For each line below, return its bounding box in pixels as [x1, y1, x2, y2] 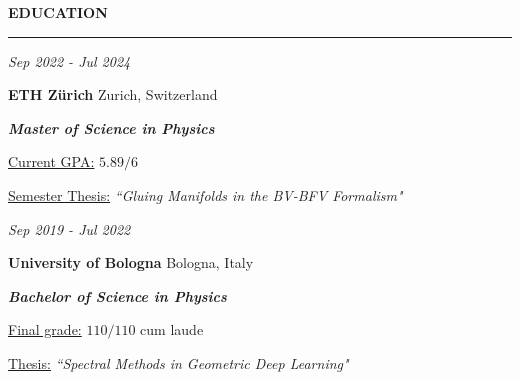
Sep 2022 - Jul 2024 [8, 50, 131, 71]
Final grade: [8, 319, 82, 340]
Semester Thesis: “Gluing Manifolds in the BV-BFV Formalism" [8, 184, 403, 205]
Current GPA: [8, 151, 95, 172]
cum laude [140, 319, 204, 340]
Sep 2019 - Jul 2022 [8, 218, 131, 239]
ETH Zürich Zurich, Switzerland [8, 84, 218, 105]
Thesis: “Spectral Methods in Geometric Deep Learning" [8, 352, 349, 373]
